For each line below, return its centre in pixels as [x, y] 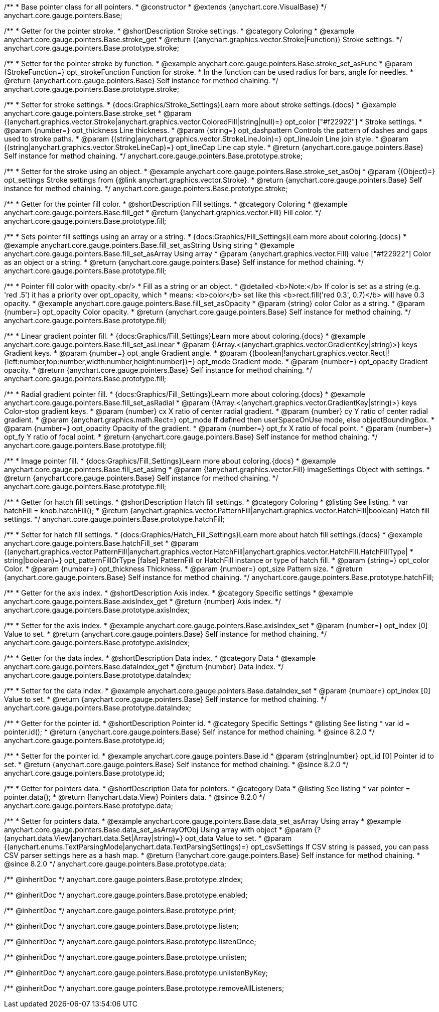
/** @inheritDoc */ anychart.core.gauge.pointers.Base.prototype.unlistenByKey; [136, 973]
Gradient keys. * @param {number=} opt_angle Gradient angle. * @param [126, 353]
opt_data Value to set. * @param [238, 838]
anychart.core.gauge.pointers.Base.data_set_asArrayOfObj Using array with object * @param [158, 830]
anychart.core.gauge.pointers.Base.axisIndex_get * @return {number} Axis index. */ [143, 601]
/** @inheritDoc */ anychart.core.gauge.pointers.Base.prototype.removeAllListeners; [144, 988]
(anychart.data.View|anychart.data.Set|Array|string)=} [94, 838]
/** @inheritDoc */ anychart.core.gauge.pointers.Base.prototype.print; [120, 910]
